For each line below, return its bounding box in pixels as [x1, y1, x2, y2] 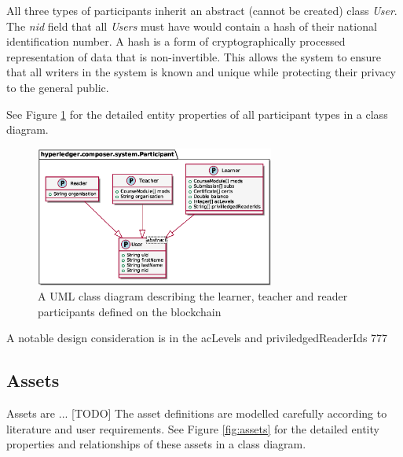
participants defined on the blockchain [38, 303, 222, 319]
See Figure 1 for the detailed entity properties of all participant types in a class [6, 105, 388, 122]
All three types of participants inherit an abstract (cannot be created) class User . [6, 2, 398, 18]
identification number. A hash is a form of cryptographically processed [6, 33, 346, 50]
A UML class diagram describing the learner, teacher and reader [38, 288, 348, 304]
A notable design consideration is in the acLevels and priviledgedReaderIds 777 [6, 330, 388, 346]
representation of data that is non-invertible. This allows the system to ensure [6, 48, 382, 64]
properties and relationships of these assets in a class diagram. [6, 436, 306, 452]
